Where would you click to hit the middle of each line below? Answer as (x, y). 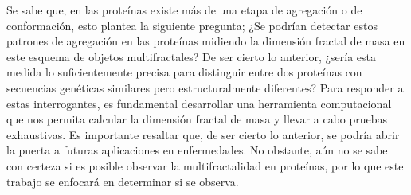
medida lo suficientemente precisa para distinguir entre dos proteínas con (184, 72)
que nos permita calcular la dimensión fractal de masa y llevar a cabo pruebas (197, 119)
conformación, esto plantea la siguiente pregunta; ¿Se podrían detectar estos (192, 25)
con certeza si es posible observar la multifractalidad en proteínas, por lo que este (205, 165)
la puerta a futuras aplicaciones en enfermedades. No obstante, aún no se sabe (197, 150)
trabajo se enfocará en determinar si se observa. (123, 181)
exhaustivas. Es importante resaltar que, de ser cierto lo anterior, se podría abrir (203, 134)
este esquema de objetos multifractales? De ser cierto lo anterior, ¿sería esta (192, 56)
